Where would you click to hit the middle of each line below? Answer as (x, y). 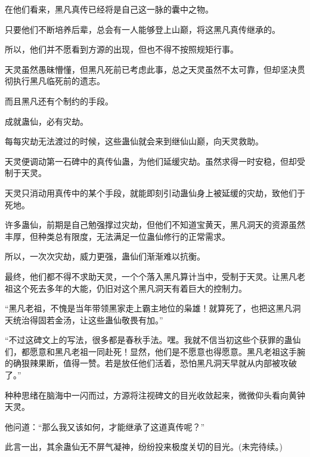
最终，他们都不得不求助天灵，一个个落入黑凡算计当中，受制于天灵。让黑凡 (151, 276)
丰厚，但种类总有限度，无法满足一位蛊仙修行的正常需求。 (117, 236)
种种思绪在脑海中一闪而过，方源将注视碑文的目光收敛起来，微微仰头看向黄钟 (155, 395)
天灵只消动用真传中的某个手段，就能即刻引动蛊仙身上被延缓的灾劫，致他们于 (155, 192)
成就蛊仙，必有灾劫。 (46, 121)
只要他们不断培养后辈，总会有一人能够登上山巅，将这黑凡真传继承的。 (142, 29)
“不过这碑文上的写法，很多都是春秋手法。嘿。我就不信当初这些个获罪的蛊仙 (153, 340)
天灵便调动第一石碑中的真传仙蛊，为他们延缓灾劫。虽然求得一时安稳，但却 (151, 161)
